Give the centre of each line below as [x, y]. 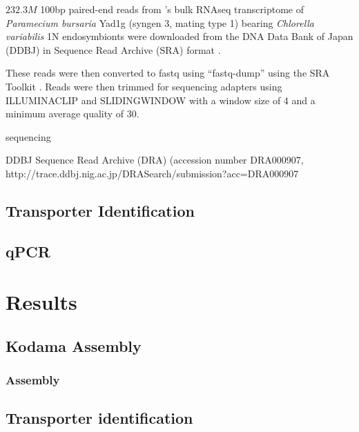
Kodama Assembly [74, 345]
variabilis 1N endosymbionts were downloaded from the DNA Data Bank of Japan [179, 36]
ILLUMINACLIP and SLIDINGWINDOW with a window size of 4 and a [161, 100]
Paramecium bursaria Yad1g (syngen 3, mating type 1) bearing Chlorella [160, 22]
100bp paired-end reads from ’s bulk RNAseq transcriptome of [172, 9]
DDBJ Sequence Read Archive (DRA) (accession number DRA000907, [155, 160]
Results [41, 302]
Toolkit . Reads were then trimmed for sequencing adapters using [144, 86]
